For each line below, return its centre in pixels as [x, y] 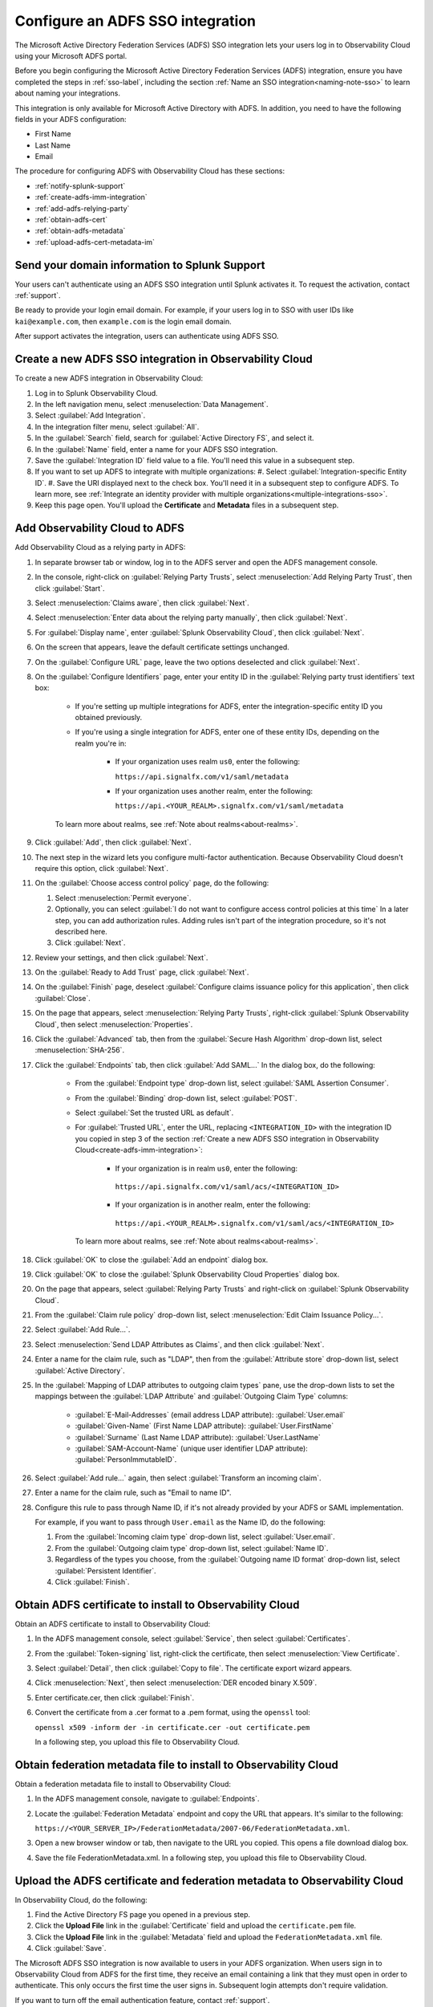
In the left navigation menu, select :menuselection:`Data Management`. [152, 404]
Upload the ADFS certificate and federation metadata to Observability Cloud [209, 1881]
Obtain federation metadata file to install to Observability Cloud [176, 1765]
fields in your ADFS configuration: [71, 119]
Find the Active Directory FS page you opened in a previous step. [143, 1915]
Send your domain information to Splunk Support [140, 265]
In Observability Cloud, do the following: [81, 1899]
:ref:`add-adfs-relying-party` [82, 208]
